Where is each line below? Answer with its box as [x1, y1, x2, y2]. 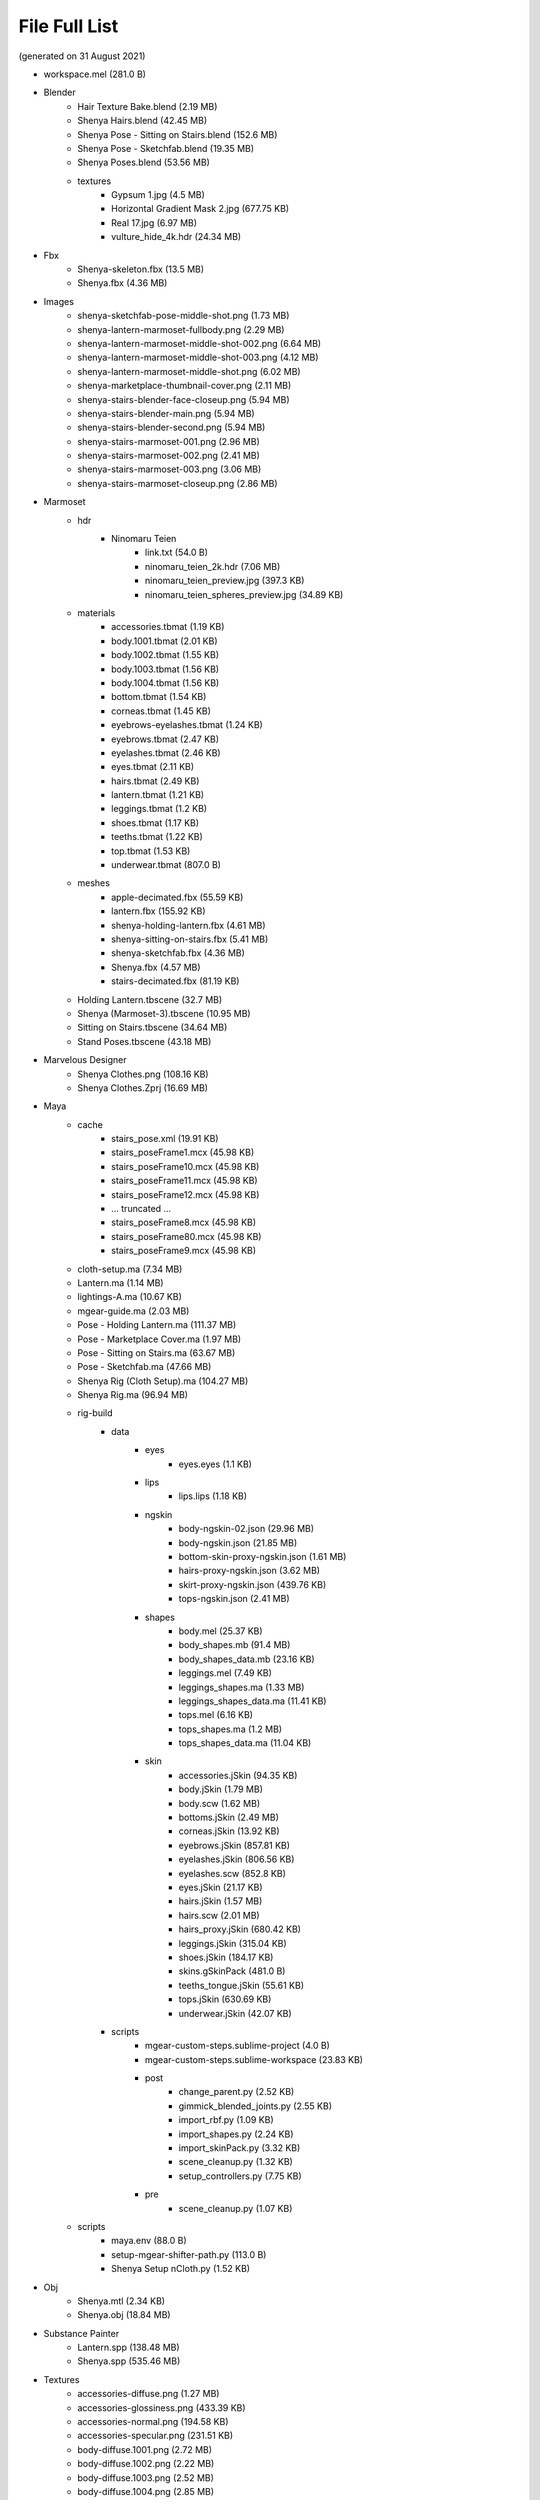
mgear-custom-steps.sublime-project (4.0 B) [145, 2040, 330, 2052]
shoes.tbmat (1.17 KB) [111, 816, 200, 829]
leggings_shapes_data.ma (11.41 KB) [178, 1695, 327, 1707]
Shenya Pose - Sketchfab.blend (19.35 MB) [77, 142, 255, 154]
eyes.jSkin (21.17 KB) [178, 1881, 264, 1893]
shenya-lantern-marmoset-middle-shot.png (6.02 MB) [77, 365, 301, 377]
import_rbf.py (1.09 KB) [178, 2114, 274, 2126]
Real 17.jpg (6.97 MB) [111, 216, 198, 229]
